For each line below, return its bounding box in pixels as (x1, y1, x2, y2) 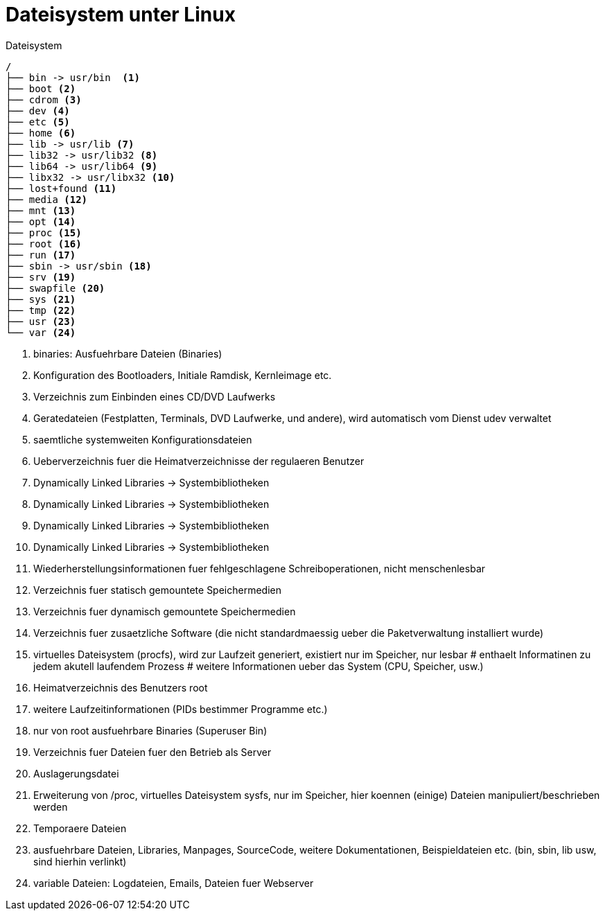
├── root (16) (6, 238, 82, 249)
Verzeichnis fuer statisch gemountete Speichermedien (33, 583, 281, 596)
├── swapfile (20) (6, 282, 105, 294)
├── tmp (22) (6, 304, 76, 316)
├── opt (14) (6, 215, 76, 227)
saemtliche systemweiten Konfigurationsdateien (33, 433, 252, 446)
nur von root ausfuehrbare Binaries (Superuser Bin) (33, 724, 268, 737)
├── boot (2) (6, 82, 76, 94)
